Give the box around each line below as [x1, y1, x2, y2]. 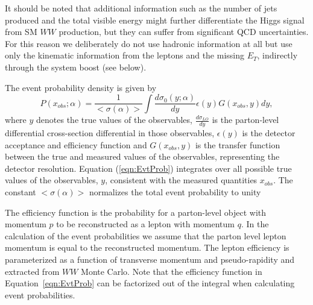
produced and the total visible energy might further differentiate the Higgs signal [5, 13, 305, 26]
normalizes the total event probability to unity [89, 186, 261, 198]
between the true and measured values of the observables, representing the [5, 150, 280, 163]
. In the [241, 218, 269, 230]
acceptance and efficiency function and [5, 138, 147, 151]
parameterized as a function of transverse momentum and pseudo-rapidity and [5, 253, 295, 265]
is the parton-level [212, 113, 279, 126]
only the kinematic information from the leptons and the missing [5, 49, 244, 61]
